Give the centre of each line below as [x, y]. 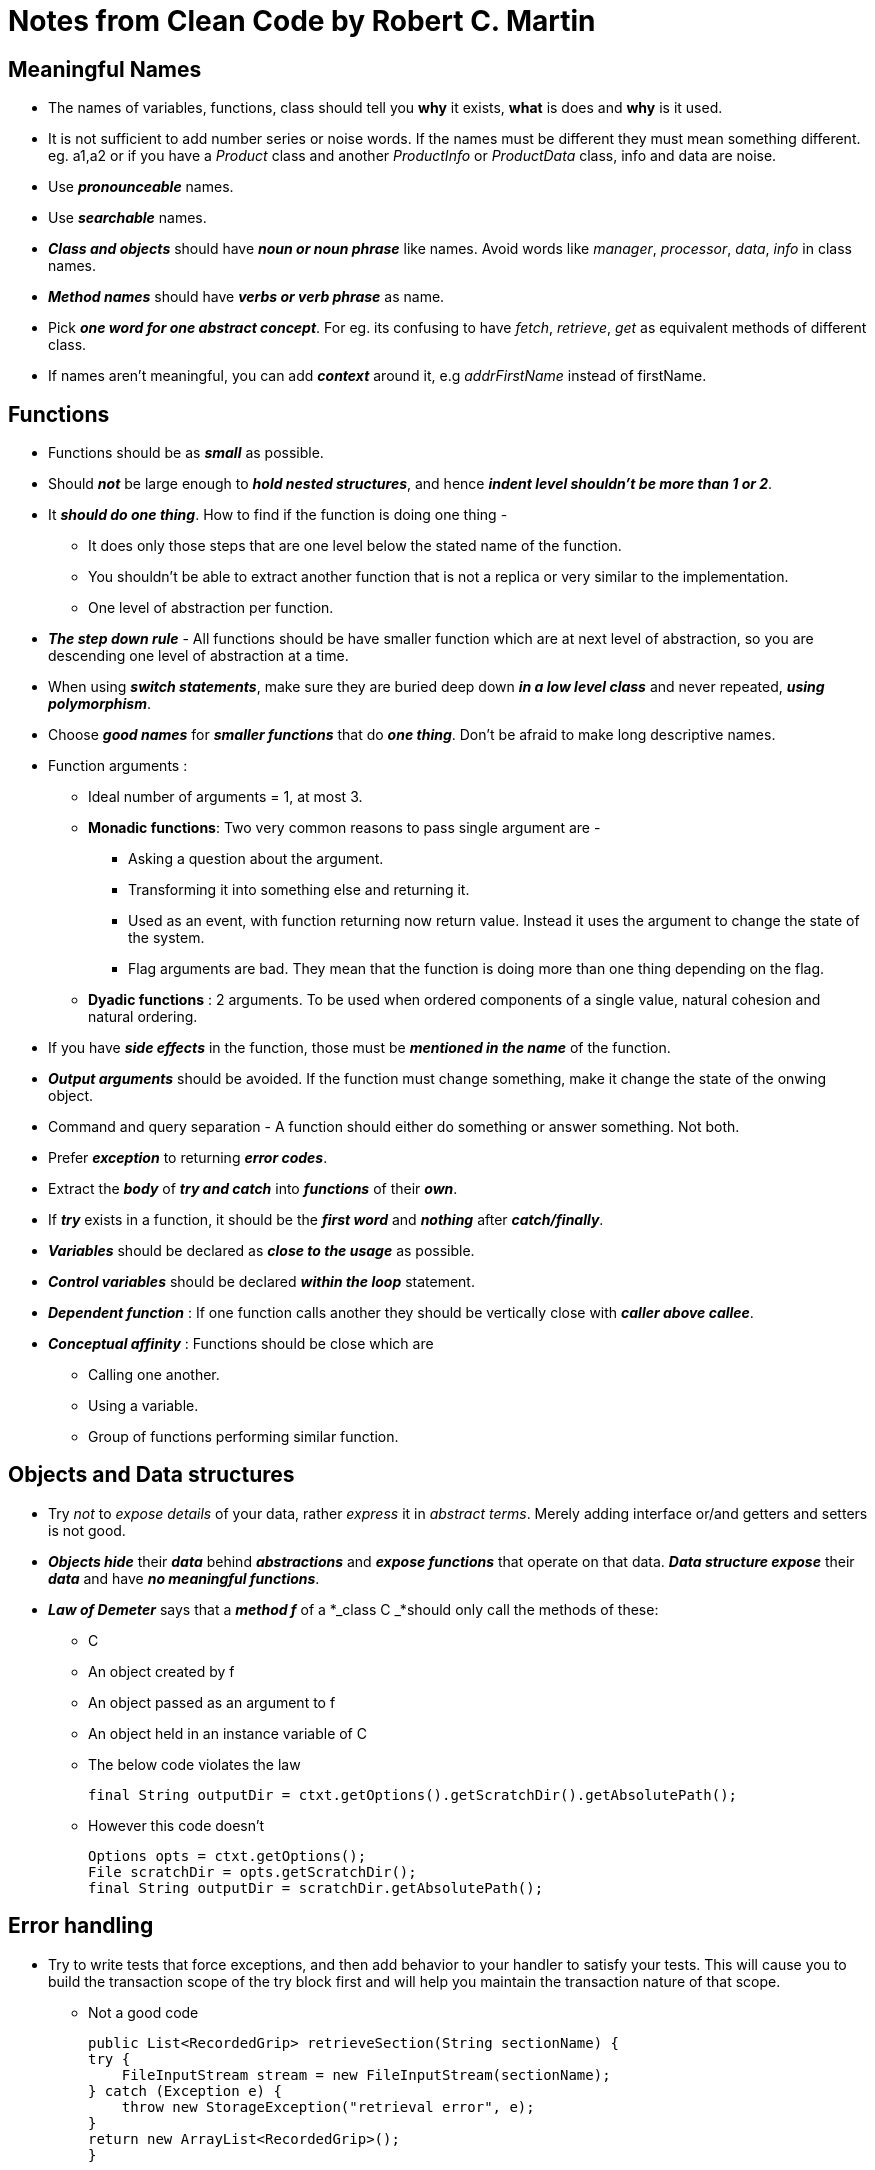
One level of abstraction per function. [211, 608]
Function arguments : [118, 766]
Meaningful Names [105, 69]
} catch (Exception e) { [185, 2090]
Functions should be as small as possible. [186, 453]
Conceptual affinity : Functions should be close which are [241, 1344]
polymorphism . [99, 704]
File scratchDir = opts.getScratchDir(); [252, 1871]
